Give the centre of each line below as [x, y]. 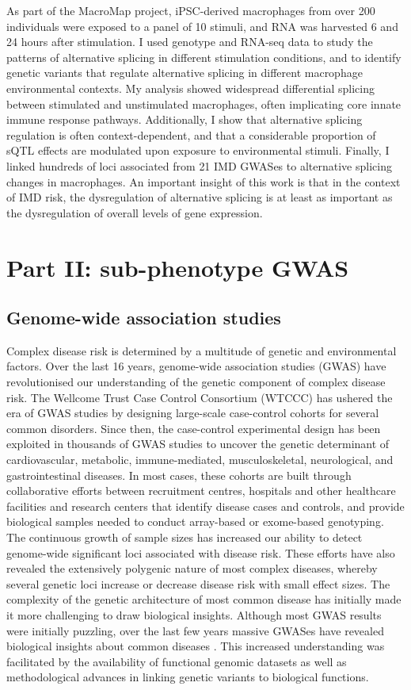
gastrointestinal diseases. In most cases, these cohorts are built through [179, 475]
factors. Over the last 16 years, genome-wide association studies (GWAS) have [196, 366]
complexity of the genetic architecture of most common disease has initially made [204, 599]
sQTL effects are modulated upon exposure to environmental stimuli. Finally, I [198, 150]
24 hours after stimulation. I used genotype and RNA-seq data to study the [190, 42]
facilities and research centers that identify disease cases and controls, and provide [205, 506]
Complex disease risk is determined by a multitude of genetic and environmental [202, 350]
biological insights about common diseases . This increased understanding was [196, 646]
